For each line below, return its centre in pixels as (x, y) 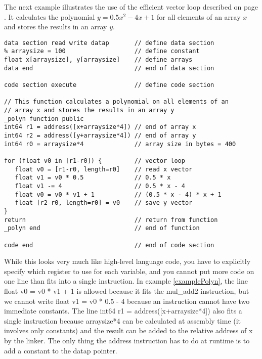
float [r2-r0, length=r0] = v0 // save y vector (104, 203)
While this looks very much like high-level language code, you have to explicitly (127, 261)
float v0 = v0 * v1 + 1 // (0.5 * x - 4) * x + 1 (118, 194)
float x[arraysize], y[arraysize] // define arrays (98, 60)
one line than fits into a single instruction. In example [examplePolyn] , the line (126, 281)
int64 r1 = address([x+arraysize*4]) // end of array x (100, 127)
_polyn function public (44, 119)
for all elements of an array (199, 16)
